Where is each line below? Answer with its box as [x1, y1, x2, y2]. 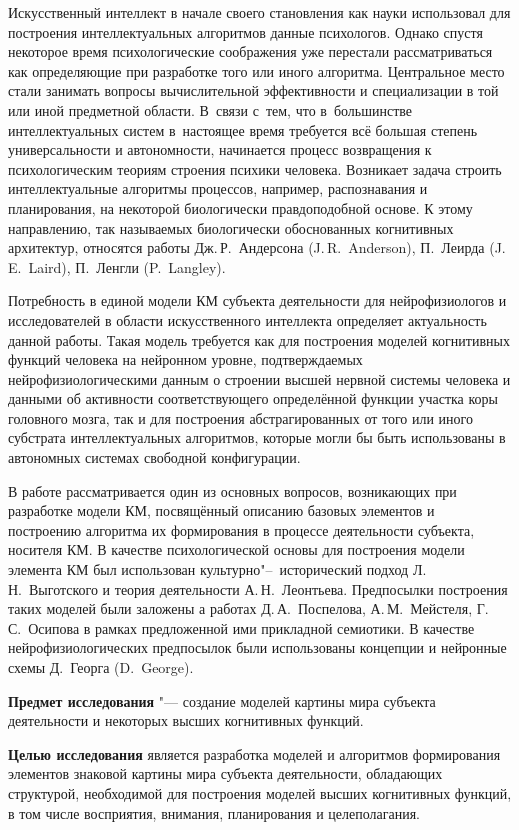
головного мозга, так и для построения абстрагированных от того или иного [8, 407, 473, 428]
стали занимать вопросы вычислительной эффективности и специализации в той [8, 80, 499, 101]
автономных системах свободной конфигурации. [8, 447, 301, 468]
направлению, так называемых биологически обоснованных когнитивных [8, 217, 454, 238]
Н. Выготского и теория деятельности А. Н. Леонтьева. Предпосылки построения [8, 578, 508, 599]
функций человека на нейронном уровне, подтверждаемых [8, 349, 363, 370]
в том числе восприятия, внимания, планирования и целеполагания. [8, 802, 420, 823]
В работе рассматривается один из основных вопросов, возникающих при [8, 480, 457, 501]
